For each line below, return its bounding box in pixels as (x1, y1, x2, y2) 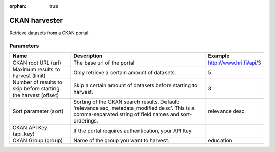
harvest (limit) (12, 72, 46, 79)
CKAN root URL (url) (12, 59, 61, 66)
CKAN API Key (12, 124, 47, 131)
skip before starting (12, 85, 60, 93)
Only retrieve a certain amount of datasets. (73, 69, 176, 76)
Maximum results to (12, 66, 60, 73)
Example (208, 52, 230, 59)
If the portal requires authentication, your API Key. (73, 127, 194, 134)
